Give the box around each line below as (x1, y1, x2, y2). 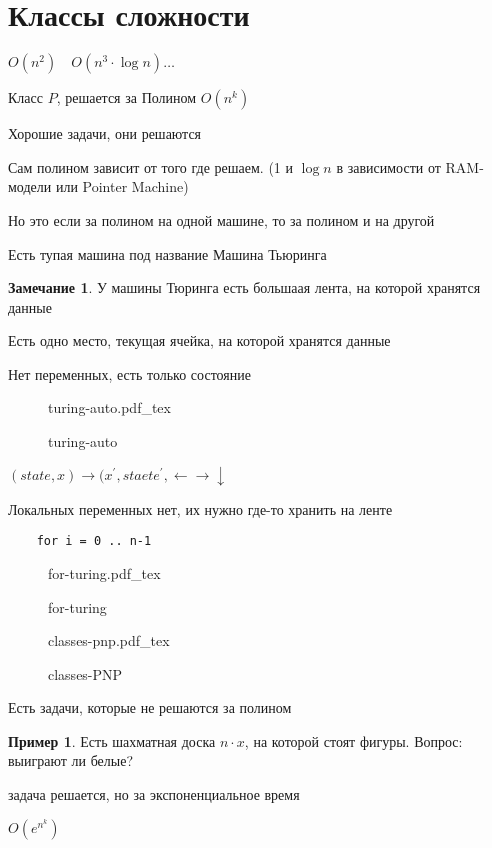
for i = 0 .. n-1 (36, 534, 152, 549)
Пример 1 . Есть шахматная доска (8, 730, 216, 751)
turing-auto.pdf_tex (48, 397, 171, 418)
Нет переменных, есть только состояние (8, 363, 251, 384)
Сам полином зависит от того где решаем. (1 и (8, 156, 294, 177)
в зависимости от (336, 156, 441, 177)
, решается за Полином (56, 87, 197, 108)
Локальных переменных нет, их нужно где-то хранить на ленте (8, 498, 393, 519)
